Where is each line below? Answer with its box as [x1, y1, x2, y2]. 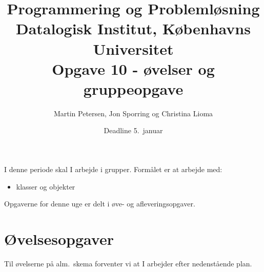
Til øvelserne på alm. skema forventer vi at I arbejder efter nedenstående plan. [4, 258, 252, 268]
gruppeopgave [83, 78, 184, 99]
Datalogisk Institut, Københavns [16, 18, 251, 39]
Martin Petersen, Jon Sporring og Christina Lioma [53, 108, 213, 118]
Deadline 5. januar [104, 125, 163, 136]
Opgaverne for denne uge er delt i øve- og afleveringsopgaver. [4, 198, 195, 209]
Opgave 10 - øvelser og [52, 58, 215, 79]
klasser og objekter [16, 181, 75, 192]
